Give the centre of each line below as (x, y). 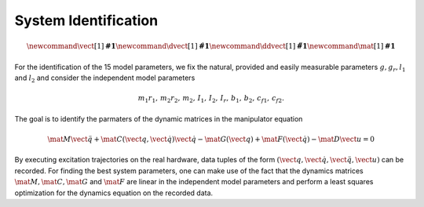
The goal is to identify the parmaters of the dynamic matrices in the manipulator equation (159, 118)
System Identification (86, 20)
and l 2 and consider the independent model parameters (105, 78)
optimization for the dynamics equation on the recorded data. (114, 193)
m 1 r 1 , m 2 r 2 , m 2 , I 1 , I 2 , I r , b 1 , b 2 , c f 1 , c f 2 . (211, 100)
